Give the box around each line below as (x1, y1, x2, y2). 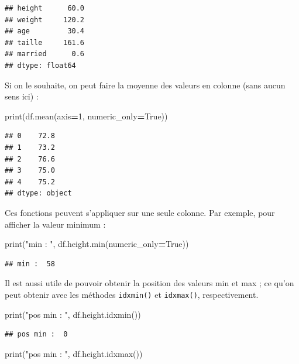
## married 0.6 (5, 50, 85, 59)
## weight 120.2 (5, 15, 85, 24)
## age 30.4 (5, 27, 85, 36)
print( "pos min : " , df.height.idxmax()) (5, 347, 143, 359)
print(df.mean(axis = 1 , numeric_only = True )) (5, 109, 168, 122)
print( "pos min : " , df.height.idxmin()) (5, 308, 141, 320)
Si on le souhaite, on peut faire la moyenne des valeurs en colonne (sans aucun (5, 78, 286, 91)
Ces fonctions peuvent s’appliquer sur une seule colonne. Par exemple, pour (5, 206, 275, 218)
